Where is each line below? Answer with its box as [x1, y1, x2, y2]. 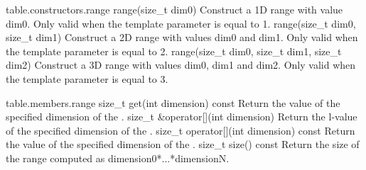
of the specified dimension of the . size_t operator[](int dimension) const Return [6, 123, 355, 137]
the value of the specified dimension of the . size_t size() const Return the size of [6, 137, 360, 152]
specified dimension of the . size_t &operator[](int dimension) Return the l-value [6, 109, 357, 124]
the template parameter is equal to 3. [6, 71, 168, 86]
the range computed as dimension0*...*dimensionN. [6, 150, 230, 165]
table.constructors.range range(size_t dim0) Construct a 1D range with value [6, 2, 343, 16]
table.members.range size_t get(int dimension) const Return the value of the [6, 95, 340, 110]
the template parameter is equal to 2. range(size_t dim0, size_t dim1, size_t [6, 43, 342, 58]
